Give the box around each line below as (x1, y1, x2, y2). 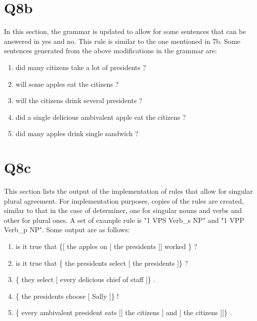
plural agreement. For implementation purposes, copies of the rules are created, (4, 195, 244, 206)
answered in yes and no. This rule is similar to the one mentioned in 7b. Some (4, 36, 241, 46)
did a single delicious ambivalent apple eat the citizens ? (15, 111, 186, 122)
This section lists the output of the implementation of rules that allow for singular (4, 186, 253, 196)
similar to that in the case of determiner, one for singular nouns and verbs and (4, 205, 242, 215)
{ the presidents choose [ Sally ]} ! (15, 290, 119, 301)
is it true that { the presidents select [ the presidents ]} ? (15, 257, 188, 268)
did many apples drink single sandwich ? (15, 128, 138, 139)
